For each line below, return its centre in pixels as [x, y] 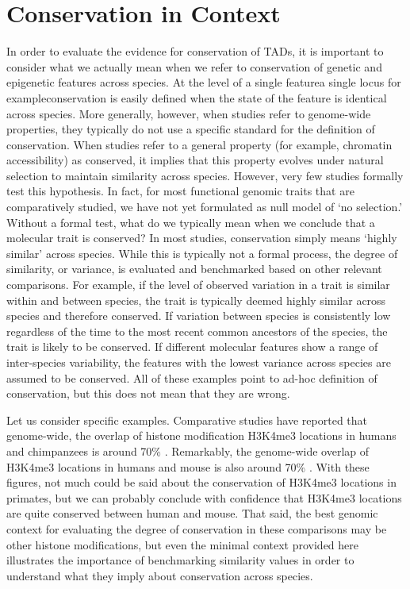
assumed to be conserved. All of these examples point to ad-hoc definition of [192, 377]
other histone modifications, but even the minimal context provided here [183, 544]
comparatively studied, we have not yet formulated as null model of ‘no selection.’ [205, 207]
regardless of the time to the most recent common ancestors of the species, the [197, 331]
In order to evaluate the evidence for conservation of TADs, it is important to [195, 51]
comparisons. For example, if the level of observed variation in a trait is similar [198, 285]
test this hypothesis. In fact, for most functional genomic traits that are [180, 191]
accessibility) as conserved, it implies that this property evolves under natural [195, 160]
